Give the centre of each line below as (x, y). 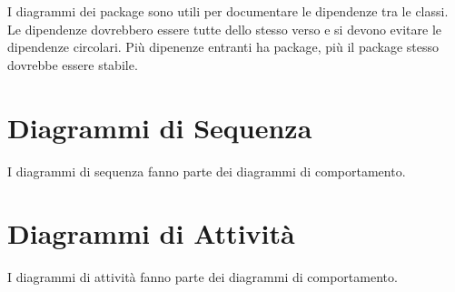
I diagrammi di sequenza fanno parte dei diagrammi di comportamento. (207, 171)
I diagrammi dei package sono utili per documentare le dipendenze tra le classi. (228, 11)
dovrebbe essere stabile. (73, 64)
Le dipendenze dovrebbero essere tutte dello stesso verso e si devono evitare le (225, 29)
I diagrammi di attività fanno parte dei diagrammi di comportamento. (203, 277)
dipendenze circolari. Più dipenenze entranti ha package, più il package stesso (223, 47)
